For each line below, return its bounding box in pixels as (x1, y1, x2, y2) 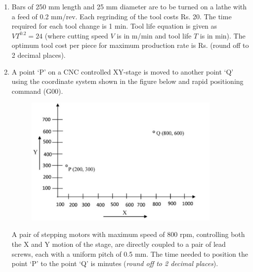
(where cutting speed (44, 30, 108, 40)
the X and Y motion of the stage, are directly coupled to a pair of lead (11, 239, 226, 249)
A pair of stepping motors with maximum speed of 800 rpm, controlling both (11, 229, 245, 239)
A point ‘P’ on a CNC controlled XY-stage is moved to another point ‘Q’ (11, 66, 234, 77)
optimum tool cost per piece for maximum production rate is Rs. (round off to (11, 40, 249, 50)
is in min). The (200, 30, 246, 40)
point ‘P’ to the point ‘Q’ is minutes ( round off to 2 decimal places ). (11, 258, 218, 269)
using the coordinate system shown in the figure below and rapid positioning (11, 76, 244, 86)
